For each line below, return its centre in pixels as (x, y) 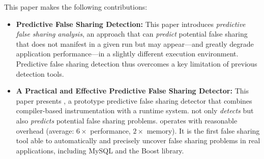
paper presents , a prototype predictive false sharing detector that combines (134, 100)
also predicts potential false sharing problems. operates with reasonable (127, 120)
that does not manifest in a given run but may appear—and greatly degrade (135, 43)
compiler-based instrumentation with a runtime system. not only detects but (135, 110)
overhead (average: (45, 130)
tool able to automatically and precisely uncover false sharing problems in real (138, 140)
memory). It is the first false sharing (203, 130)
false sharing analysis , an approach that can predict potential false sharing (132, 34)
